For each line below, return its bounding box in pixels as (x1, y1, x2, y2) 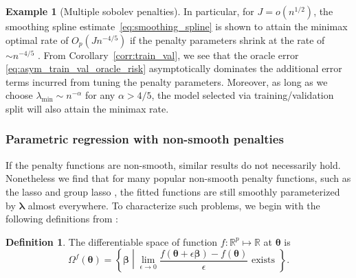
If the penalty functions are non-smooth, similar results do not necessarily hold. (5, 157, 341, 172)
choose (5, 88, 33, 102)
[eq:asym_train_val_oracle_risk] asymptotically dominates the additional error (5, 61, 342, 76)
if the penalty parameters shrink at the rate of (129, 32, 325, 47)
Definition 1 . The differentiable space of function (5, 234, 218, 248)
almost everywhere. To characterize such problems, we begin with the (27, 198, 320, 212)
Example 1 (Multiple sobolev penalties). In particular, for (5, 4, 254, 18)
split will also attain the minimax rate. (5, 101, 169, 115)
